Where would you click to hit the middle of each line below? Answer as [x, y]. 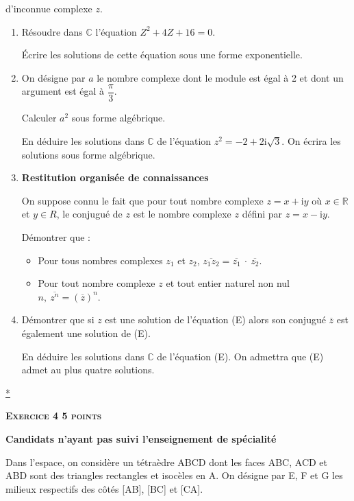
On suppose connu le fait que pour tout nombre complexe [142, 200]
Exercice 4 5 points [54, 416]
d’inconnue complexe [49, 8]
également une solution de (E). [86, 333]
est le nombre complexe [182, 214]
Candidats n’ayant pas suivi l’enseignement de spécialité [141, 438]
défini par [262, 214]
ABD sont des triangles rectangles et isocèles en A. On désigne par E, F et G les [174, 475]
